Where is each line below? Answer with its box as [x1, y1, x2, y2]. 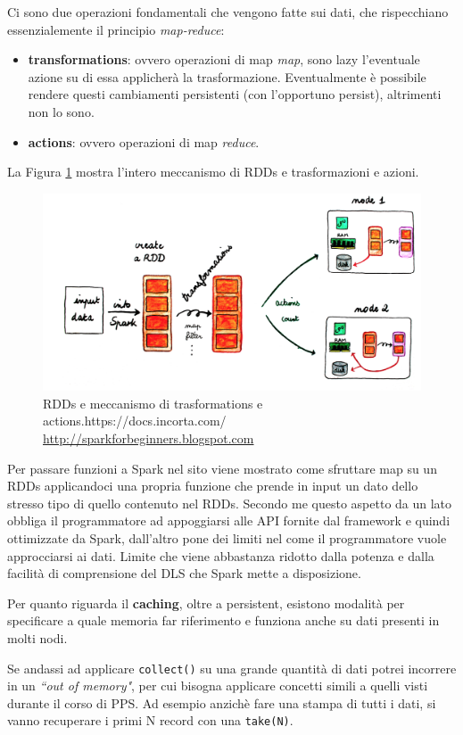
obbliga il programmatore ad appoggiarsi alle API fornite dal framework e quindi [7, 511, 451, 530]
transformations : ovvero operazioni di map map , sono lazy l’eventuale [28, 50, 420, 69]
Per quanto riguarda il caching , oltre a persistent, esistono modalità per [7, 593, 405, 612]
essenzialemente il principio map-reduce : [7, 20, 225, 38]
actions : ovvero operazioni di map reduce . [28, 132, 260, 151]
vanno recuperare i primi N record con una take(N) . [7, 711, 294, 730]
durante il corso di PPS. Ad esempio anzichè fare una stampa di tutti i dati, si [7, 693, 436, 712]
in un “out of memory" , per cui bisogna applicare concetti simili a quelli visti [7, 676, 428, 695]
